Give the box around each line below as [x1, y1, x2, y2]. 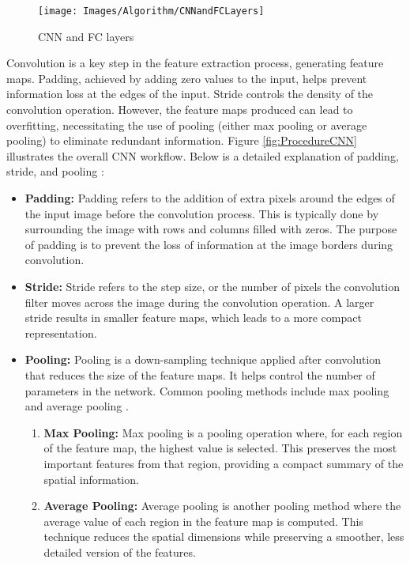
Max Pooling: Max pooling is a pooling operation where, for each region [43, 424, 403, 440]
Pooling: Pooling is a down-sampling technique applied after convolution [24, 351, 382, 368]
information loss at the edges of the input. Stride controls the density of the [6, 85, 374, 102]
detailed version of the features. [43, 543, 196, 560]
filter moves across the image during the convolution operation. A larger [24, 293, 374, 310]
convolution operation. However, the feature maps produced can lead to [6, 101, 353, 118]
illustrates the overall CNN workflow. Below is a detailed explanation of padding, [6, 147, 399, 164]
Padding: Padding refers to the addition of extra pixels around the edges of [24, 190, 395, 206]
